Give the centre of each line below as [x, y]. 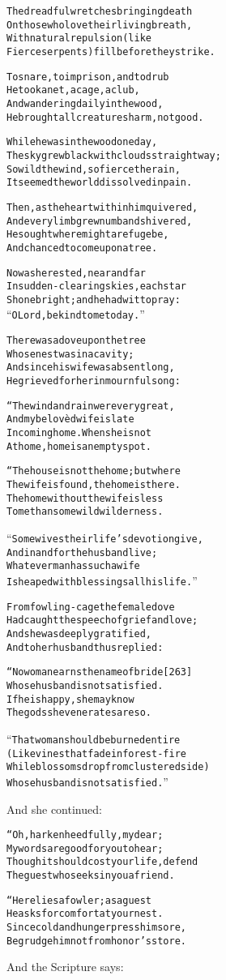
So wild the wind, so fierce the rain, [94, 169]
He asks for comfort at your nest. [85, 914]
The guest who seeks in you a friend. [91, 876]
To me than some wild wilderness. [85, 512]
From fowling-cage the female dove [91, 607]
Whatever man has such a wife [73, 566]
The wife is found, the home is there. [94, 485]
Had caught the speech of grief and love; [102, 621]
